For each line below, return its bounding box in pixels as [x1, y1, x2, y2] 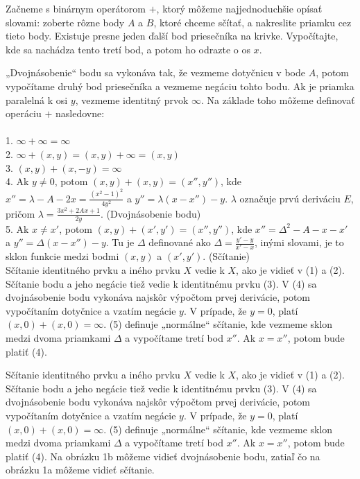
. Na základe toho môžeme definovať [200, 92, 355, 107]
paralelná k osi [6, 92, 68, 107]
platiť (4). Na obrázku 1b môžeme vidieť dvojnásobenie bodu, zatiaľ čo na [6, 448, 320, 463]
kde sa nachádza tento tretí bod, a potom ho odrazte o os [6, 42, 250, 56]
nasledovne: [55, 106, 105, 121]
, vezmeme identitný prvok [75, 92, 189, 107]
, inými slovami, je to [255, 235, 344, 250]
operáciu [6, 106, 42, 121]
